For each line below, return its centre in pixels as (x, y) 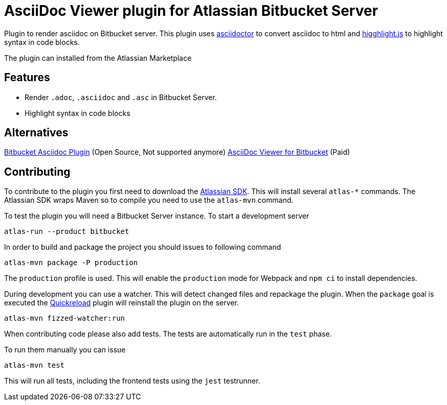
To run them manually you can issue (65, 350)
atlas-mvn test (35, 365)
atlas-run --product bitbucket (67, 232)
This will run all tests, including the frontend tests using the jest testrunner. (132, 381)
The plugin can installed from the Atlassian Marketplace (98, 58)
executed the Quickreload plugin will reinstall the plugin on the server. (121, 303)
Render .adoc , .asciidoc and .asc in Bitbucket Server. (121, 97)
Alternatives (36, 133)
